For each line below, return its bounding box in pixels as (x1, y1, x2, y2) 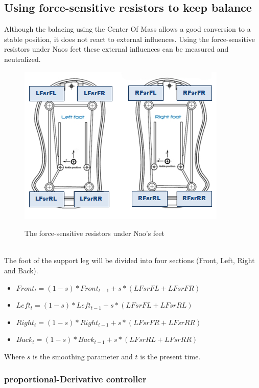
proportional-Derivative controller (4, 373, 147, 385)
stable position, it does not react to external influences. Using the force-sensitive (4, 33, 255, 44)
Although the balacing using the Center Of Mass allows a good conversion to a (4, 24, 251, 34)
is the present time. (140, 351, 201, 361)
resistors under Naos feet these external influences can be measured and (4, 44, 229, 54)
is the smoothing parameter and (33, 351, 133, 361)
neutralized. (4, 53, 41, 64)
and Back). (4, 265, 38, 275)
